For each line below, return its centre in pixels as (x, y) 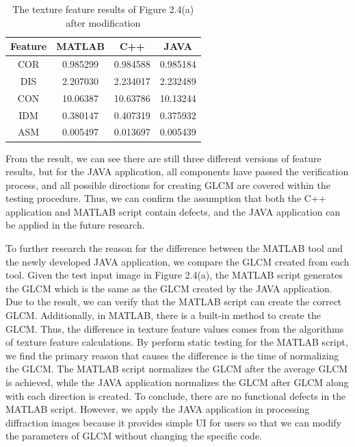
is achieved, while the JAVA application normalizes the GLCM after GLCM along (177, 382)
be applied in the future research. (75, 225)
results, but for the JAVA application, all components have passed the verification (177, 171)
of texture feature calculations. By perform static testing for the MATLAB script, (177, 342)
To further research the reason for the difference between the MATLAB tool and (174, 248)
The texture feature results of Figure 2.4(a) (103, 9)
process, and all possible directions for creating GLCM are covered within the (168, 184)
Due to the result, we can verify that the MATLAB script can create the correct (174, 302)
